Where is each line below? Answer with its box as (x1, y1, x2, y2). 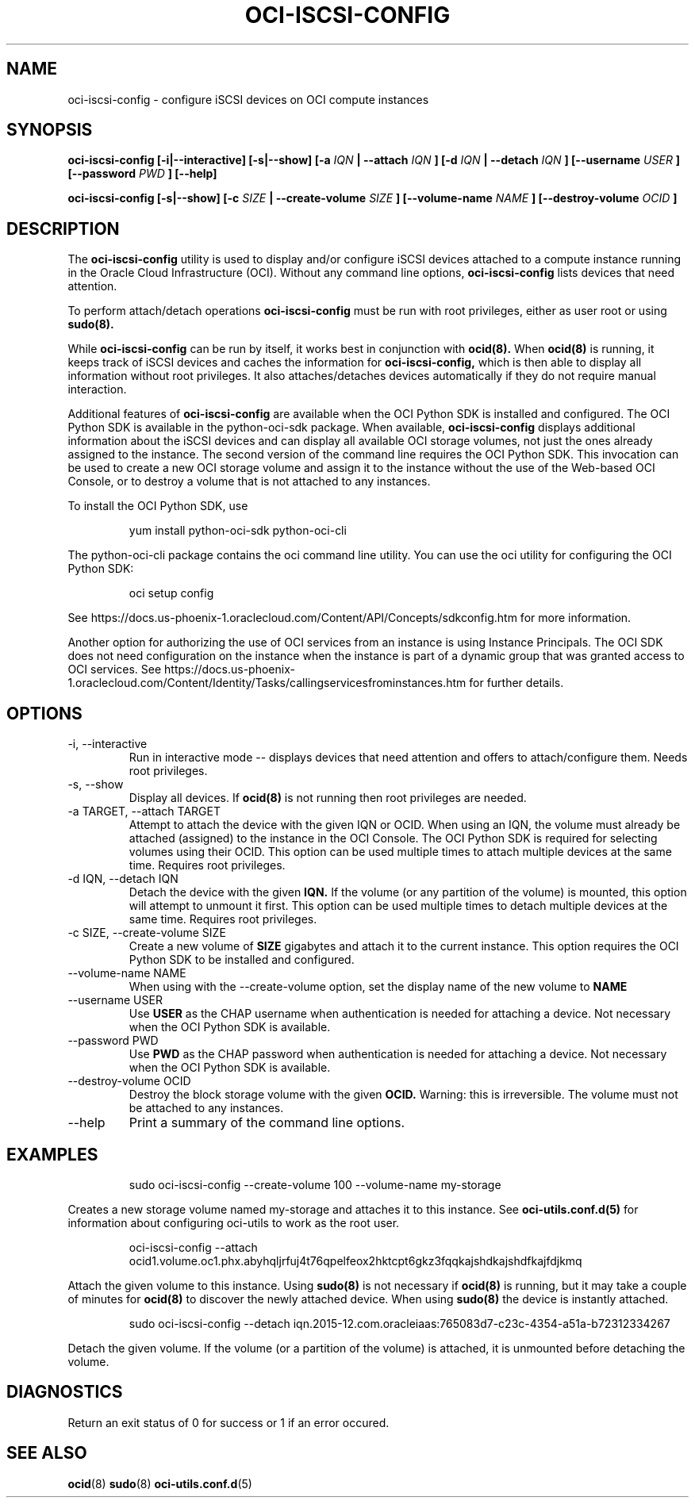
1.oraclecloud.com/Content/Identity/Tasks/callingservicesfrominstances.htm (67, 676, 467, 690)
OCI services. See (67, 662, 162, 677)
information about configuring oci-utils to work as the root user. (67, 1215, 400, 1230)
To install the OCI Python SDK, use (67, 499, 248, 513)
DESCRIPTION (6, 218, 120, 239)
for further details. (469, 676, 564, 690)
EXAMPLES (6, 1144, 98, 1164)
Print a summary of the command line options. (129, 1115, 405, 1131)
